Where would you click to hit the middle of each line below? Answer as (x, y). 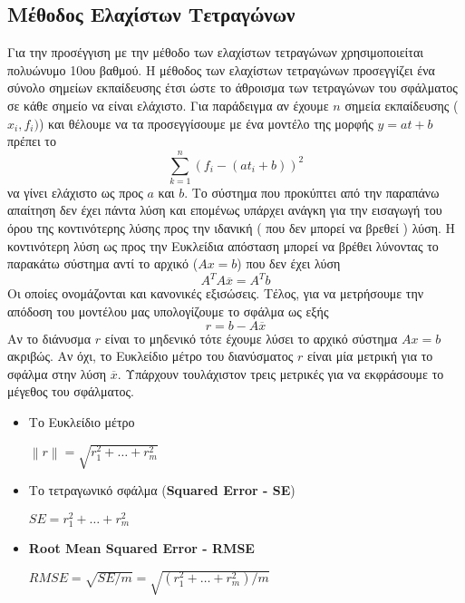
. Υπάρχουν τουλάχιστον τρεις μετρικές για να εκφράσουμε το (281, 373)
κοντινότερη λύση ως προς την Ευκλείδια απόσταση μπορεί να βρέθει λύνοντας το (223, 245)
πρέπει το (32, 141)
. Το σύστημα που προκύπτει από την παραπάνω (312, 192)
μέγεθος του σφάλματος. (71, 391)
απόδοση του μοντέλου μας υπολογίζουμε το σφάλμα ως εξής (168, 311)
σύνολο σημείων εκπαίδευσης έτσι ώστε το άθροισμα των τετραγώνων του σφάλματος (232, 88)
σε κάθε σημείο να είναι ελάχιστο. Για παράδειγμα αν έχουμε (168, 105)
